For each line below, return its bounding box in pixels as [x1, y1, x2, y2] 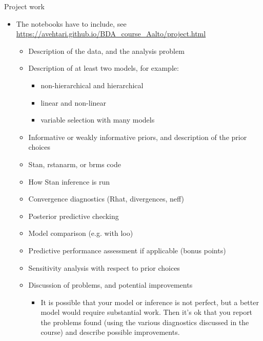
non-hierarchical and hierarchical [41, 79, 144, 90]
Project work [4, 1, 45, 11]
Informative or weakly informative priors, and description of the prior [28, 131, 247, 142]
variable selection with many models [41, 114, 155, 125]
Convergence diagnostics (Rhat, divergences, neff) [28, 193, 185, 204]
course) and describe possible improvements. [41, 327, 180, 337]
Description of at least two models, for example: [28, 63, 179, 73]
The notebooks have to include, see [16, 18, 127, 29]
